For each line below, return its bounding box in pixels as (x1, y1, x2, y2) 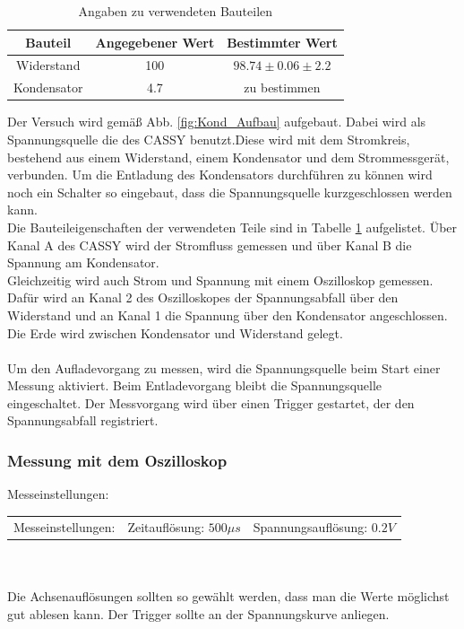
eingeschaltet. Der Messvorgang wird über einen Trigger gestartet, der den (7, 393, 415, 412)
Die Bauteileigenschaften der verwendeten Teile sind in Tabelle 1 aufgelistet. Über (7, 217, 458, 236)
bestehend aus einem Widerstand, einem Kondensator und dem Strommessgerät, (7, 147, 450, 166)
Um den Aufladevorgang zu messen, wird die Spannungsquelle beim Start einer (7, 358, 441, 377)
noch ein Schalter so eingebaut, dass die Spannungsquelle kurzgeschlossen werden (7, 182, 452, 201)
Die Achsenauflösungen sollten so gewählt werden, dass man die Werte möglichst (7, 586, 450, 605)
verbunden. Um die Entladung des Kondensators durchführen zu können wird (7, 165, 433, 184)
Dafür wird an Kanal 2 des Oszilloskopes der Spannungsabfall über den (7, 288, 399, 307)
